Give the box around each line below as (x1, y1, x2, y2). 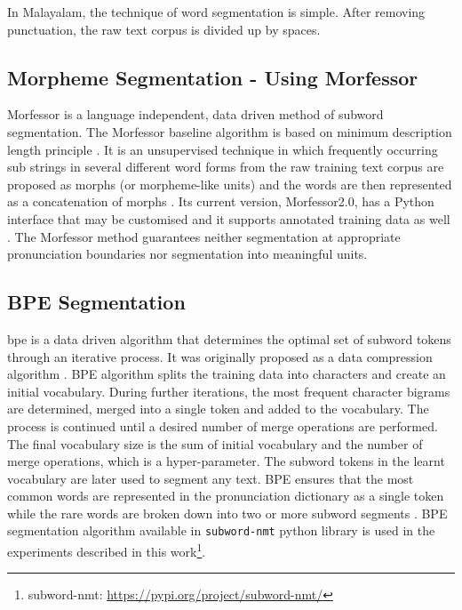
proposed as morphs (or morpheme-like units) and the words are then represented (7, 174, 452, 193)
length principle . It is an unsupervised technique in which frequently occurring (7, 140, 438, 158)
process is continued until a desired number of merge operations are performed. (7, 416, 438, 435)
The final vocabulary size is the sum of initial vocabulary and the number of (7, 434, 423, 453)
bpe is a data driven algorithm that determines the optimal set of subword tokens (7, 329, 451, 348)
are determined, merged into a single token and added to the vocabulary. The (7, 399, 429, 418)
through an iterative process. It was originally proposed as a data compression (7, 347, 433, 365)
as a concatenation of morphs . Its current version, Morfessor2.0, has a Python (7, 192, 434, 211)
